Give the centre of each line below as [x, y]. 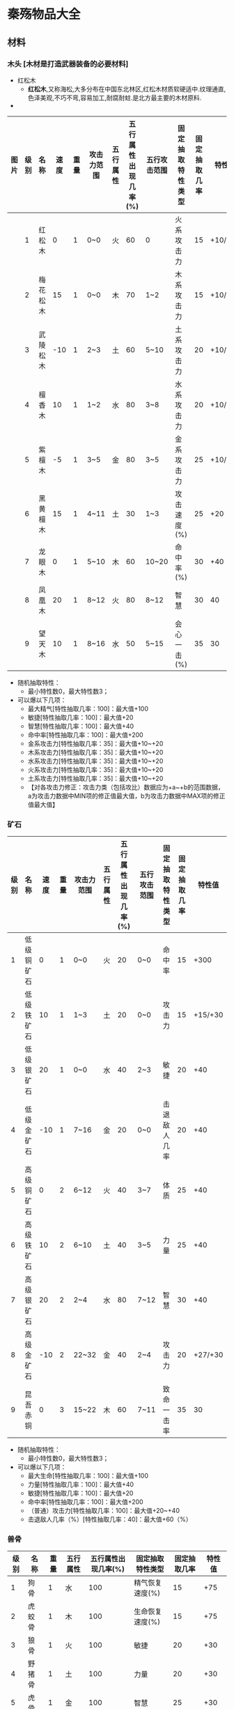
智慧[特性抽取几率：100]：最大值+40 [81, 726]
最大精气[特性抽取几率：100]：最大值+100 [88, 708]
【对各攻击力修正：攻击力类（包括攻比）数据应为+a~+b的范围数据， [126, 787]
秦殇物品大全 [44, 14]
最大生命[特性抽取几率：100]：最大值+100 [88, 1476]
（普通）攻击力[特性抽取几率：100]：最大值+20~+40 [103, 1511]
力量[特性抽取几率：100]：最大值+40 [81, 1484]
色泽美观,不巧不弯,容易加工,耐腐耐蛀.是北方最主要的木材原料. [115, 98]
